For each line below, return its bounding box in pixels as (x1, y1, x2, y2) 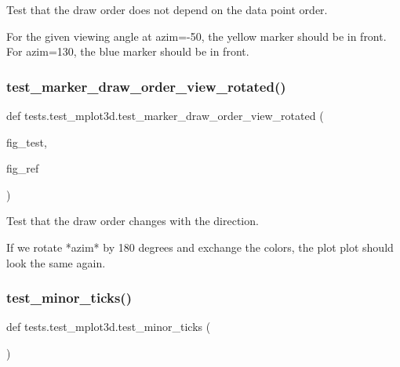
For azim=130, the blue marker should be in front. (6, 43, 249, 60)
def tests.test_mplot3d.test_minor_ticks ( (6, 318, 211, 335)
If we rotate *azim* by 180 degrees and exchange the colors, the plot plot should (6, 238, 394, 255)
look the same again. (6, 254, 106, 271)
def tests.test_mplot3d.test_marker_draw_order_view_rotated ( (6, 107, 324, 123)
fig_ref (6, 160, 39, 176)
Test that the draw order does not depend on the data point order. (6, 2, 328, 17)
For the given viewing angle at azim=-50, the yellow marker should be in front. (6, 27, 387, 44)
